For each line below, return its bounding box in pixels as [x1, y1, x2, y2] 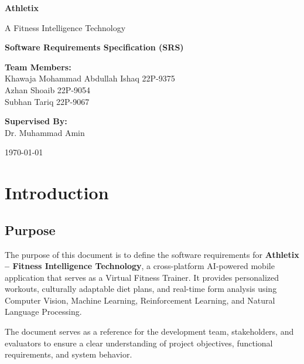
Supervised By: [5, 115, 67, 127]
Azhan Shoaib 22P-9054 [5, 83, 91, 96]
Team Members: [5, 60, 71, 73]
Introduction [5, 181, 109, 205]
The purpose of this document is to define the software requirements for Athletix [5, 248, 299, 260]
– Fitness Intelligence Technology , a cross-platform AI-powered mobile [5, 260, 275, 272]
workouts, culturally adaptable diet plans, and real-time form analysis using [5, 283, 277, 295]
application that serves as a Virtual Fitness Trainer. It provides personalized [5, 271, 279, 283]
